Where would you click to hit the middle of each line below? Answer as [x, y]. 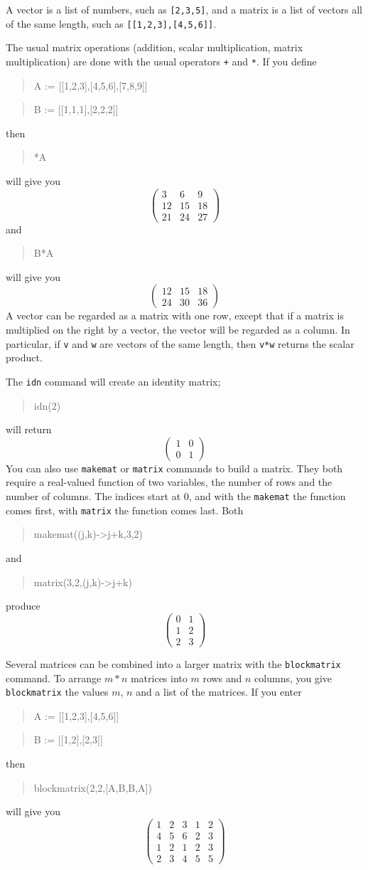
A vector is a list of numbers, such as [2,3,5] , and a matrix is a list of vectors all [184, 9]
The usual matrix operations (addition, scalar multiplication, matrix [155, 47]
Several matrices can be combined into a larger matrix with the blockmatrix [173, 663]
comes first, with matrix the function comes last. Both [125, 510]
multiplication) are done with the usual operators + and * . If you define [161, 61]
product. [24, 357]
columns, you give [293, 678]
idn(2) [47, 405]
